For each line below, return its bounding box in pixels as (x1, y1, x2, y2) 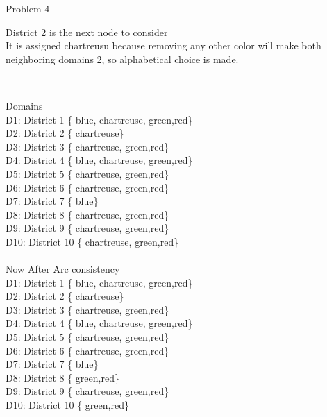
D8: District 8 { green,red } (6, 370, 119, 384)
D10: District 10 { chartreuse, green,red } (6, 234, 179, 248)
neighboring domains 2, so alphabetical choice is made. (6, 51, 239, 66)
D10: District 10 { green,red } (6, 398, 129, 412)
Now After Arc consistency (6, 262, 120, 276)
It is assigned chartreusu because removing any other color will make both (6, 38, 321, 53)
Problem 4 (6, 1, 50, 15)
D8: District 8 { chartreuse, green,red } (6, 207, 169, 221)
